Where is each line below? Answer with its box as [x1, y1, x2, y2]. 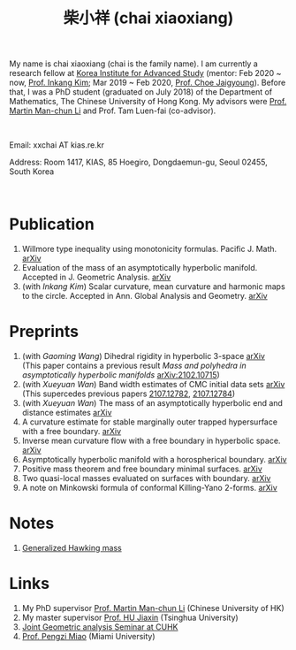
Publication [9, 214, 95, 234]
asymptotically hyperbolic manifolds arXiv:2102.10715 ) [21, 370, 221, 380]
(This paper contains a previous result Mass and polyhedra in [21, 360, 247, 371]
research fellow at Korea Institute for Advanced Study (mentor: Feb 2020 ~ [9, 68, 282, 79]
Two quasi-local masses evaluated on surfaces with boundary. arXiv [21, 473, 271, 484]
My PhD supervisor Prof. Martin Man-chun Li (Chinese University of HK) [21, 602, 285, 613]
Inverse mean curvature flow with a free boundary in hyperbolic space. [21, 435, 281, 447]
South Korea [9, 166, 55, 177]
